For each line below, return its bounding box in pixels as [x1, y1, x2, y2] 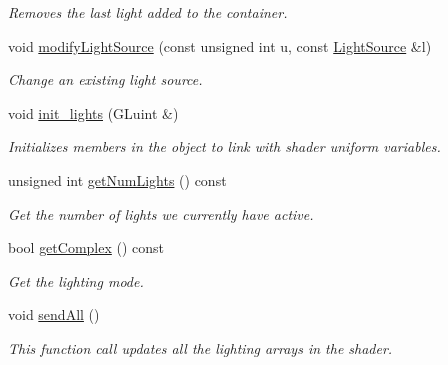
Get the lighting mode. [8, 270, 144, 291]
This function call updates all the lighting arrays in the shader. [8, 337, 393, 358]
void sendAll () [8, 304, 100, 325]
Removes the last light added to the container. [8, 2, 288, 22]
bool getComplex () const [8, 237, 165, 258]
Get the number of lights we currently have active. [8, 203, 314, 224]
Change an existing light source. [8, 69, 203, 90]
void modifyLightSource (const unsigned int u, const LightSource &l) [8, 35, 432, 56]
